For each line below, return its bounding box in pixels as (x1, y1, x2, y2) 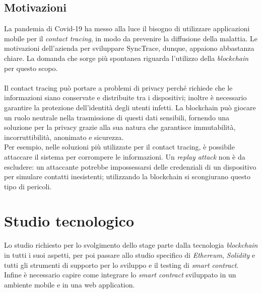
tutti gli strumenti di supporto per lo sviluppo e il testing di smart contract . (4, 259, 239, 270)
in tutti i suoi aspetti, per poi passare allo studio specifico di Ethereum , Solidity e (4, 250, 255, 260)
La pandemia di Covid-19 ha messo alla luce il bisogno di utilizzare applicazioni (4, 23, 250, 34)
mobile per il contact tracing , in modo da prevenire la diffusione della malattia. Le (4, 33, 257, 43)
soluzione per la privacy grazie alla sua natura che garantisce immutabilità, (4, 122, 236, 132)
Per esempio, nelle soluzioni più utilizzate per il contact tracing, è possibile (4, 141, 235, 152)
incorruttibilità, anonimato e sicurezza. (4, 131, 124, 142)
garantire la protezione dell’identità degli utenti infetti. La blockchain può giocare (4, 102, 256, 112)
